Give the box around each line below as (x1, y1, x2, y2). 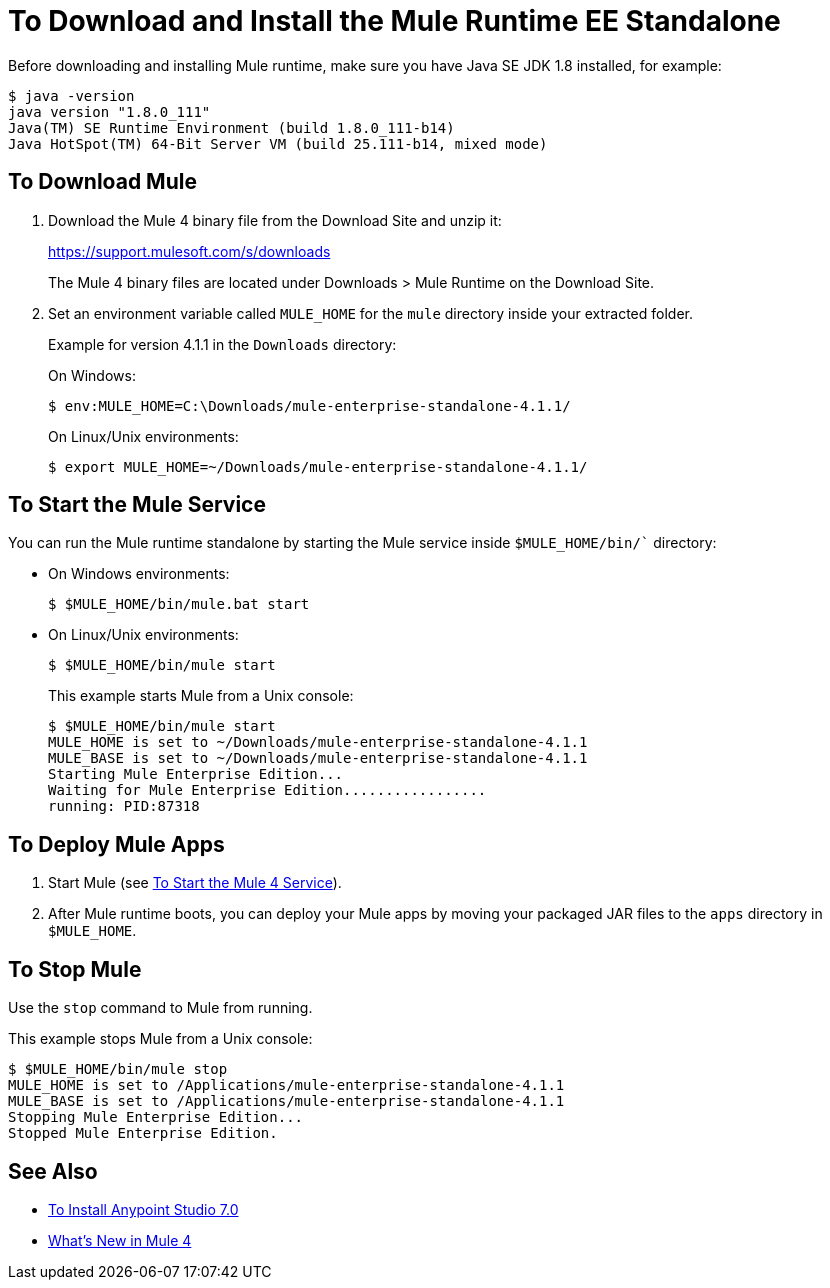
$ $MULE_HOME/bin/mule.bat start (48, 596, 310, 613)
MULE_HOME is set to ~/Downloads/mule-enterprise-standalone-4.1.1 (48, 734, 588, 751)
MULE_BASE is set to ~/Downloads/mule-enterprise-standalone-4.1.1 (48, 750, 588, 767)
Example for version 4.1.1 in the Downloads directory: (48, 335, 397, 353)
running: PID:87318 (48, 798, 200, 815)
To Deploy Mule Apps (8, 831, 225, 857)
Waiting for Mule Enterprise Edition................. (48, 782, 487, 799)
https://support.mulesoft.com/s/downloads (48, 242, 331, 260)
